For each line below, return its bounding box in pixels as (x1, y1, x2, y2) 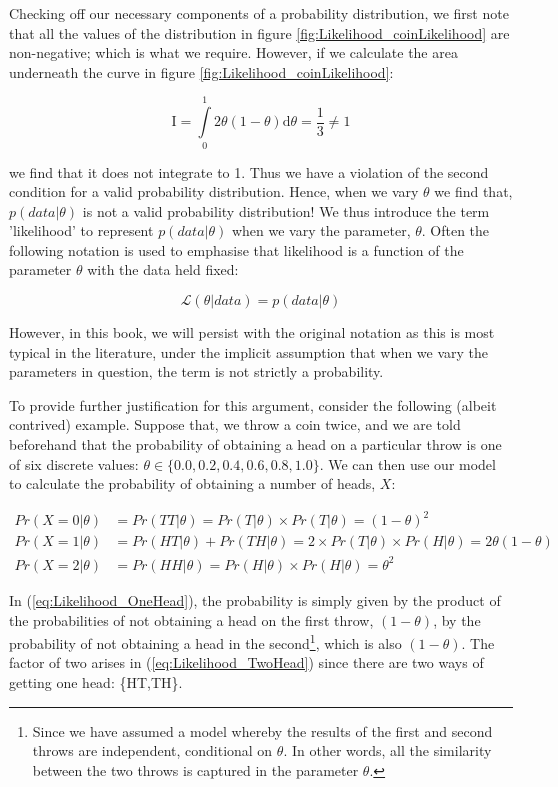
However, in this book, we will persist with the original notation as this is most (9, 322, 495, 343)
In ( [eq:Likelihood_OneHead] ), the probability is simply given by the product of (9, 589, 501, 610)
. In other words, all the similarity (283, 740, 492, 761)
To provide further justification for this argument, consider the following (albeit (9, 394, 497, 415)
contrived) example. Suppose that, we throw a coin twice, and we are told (9, 414, 461, 435)
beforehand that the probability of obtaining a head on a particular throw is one (9, 434, 502, 455)
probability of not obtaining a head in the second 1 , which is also (9, 630, 402, 653)
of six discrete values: (9, 453, 139, 474)
